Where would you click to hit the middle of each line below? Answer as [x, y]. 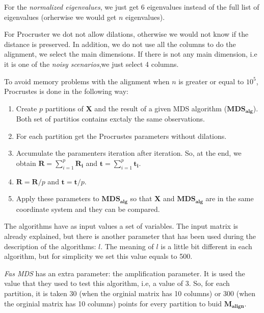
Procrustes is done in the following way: [66, 91]
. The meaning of [127, 246]
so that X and [152, 198]
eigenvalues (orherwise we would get [60, 17]
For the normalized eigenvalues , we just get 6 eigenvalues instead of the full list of [132, 7]
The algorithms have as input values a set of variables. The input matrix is [121, 226]
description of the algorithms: [50, 246]
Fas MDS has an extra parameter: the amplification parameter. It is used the [125, 273]
